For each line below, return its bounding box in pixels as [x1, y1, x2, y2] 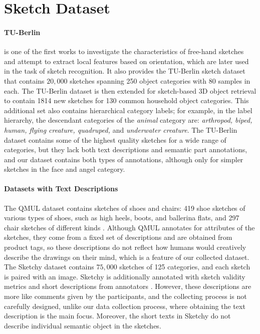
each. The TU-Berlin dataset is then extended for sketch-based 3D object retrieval [4, 85, 256, 96]
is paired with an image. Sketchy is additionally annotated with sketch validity [4, 271, 245, 281]
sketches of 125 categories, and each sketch [119, 261, 250, 272]
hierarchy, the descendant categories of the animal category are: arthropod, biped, [4, 115, 252, 125]
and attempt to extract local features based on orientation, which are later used [4, 56, 249, 66]
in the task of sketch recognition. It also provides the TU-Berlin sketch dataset [4, 66, 245, 76]
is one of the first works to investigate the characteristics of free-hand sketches [4, 46, 244, 57]
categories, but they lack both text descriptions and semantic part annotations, [4, 144, 247, 155]
